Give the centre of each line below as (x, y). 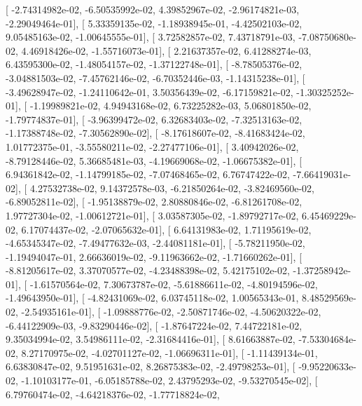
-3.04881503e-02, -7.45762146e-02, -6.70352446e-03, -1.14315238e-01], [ (155, 77)
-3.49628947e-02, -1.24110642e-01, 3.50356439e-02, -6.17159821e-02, (149, 92)
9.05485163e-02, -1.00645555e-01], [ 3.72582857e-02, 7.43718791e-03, (151, 37)
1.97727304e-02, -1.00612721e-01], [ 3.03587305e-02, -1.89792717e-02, (152, 215)
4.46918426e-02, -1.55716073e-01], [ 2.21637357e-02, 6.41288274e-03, (166, 50)
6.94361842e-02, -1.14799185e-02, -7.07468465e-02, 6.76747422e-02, (148, 174)
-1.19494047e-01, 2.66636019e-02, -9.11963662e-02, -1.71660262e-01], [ (154, 256)
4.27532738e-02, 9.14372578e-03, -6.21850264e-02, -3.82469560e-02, (172, 188)
